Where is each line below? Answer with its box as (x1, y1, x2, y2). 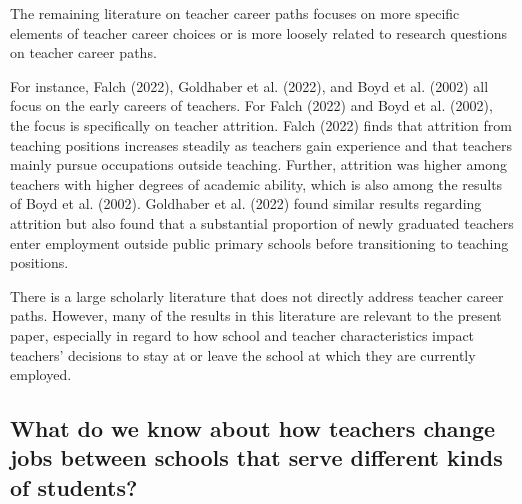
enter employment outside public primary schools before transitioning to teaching (10, 232, 509, 253)
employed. (10, 364, 72, 385)
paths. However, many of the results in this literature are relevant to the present (10, 305, 502, 326)
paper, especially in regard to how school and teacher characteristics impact (10, 324, 475, 345)
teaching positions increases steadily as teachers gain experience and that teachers (10, 134, 512, 155)
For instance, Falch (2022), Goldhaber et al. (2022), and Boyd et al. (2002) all (10, 75, 489, 96)
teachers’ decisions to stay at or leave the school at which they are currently (10, 344, 476, 365)
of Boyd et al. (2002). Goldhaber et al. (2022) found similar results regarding (10, 193, 482, 214)
